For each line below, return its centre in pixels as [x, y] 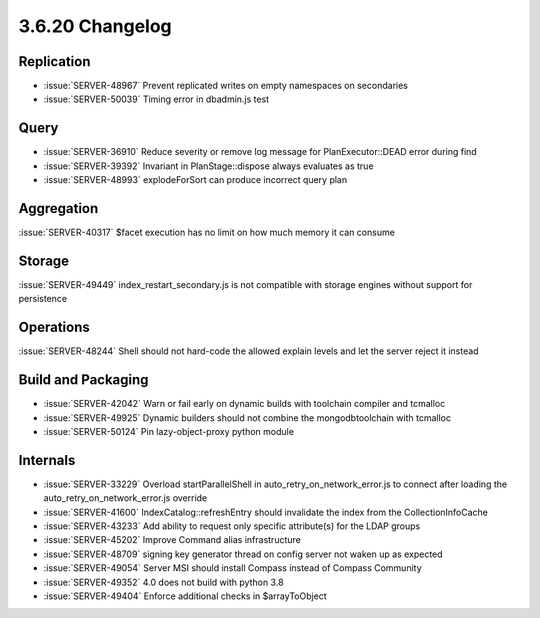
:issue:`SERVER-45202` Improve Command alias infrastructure [172, 540]
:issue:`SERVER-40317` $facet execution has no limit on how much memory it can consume [206, 232]
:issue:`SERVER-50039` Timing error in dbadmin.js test [156, 99]
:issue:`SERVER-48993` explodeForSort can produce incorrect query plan [195, 180]
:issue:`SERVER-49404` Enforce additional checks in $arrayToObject [185, 596]
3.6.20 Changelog [95, 26]
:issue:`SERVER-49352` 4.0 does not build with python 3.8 [163, 582]
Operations [54, 327]
